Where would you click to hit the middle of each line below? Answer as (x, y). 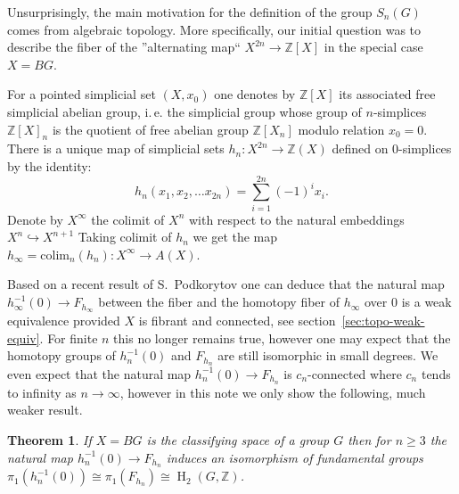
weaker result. (45, 410)
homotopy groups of (61, 355)
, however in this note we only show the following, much (273, 392)
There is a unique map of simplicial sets (116, 148)
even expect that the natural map (99, 373)
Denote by (35, 219)
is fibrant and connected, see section (237, 320)
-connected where (355, 373)
